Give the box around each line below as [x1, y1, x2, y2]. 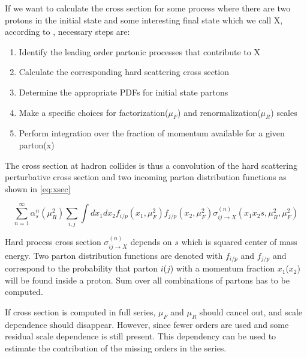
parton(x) [19, 138, 55, 151]
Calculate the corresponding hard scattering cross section [19, 65, 229, 78]
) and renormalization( [177, 106, 261, 118]
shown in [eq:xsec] [5, 182, 71, 195]
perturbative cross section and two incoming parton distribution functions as [5, 171, 287, 183]
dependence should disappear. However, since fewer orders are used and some [5, 318, 289, 330]
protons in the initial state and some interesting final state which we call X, [5, 13, 283, 26]
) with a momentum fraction [170, 262, 275, 275]
